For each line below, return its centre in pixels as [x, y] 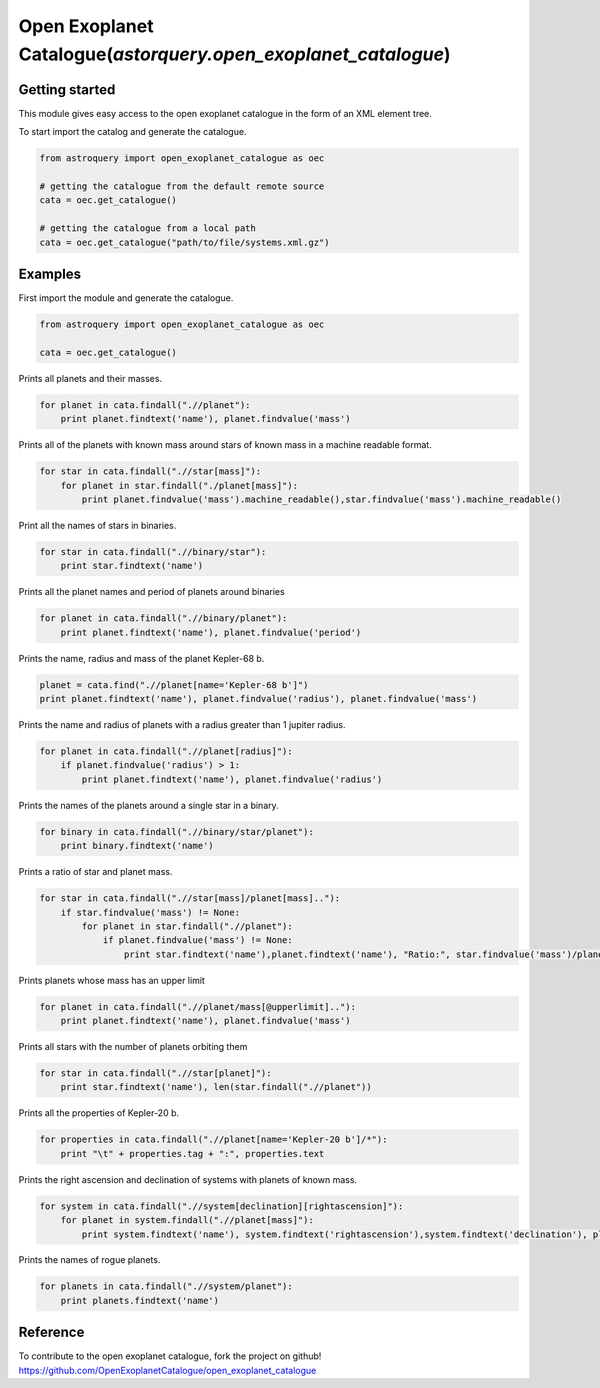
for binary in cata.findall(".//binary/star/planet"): [176, 831]
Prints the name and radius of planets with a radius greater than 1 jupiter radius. [182, 725]
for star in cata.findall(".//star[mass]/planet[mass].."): [190, 898]
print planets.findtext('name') [140, 1300]
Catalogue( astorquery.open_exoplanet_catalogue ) [234, 54]
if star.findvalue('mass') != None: [150, 912]
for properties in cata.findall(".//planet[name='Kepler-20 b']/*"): [213, 1139]
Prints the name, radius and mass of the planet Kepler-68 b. [141, 658]
